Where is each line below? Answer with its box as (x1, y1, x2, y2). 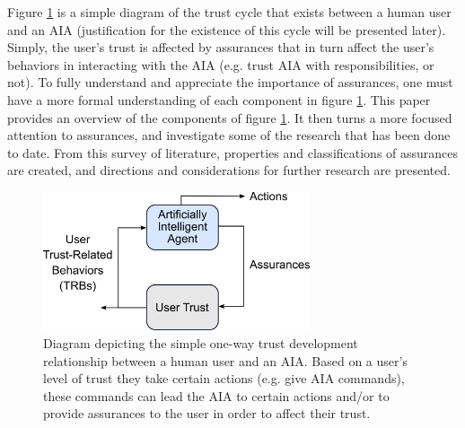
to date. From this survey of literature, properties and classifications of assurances (7, 143, 459, 162)
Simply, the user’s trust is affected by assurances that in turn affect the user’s (7, 38, 434, 57)
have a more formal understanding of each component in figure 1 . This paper (7, 90, 431, 109)
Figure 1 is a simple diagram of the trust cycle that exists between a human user (7, 3, 452, 21)
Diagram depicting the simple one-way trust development (43, 334, 358, 353)
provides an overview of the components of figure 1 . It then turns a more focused (7, 108, 452, 127)
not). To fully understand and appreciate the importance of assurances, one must (7, 73, 453, 92)
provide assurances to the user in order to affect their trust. (43, 404, 371, 423)
